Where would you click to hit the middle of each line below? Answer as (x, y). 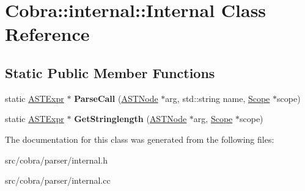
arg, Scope (213, 119)
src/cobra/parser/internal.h (56, 160)
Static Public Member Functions (110, 72)
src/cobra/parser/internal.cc (58, 180)
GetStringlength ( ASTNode (130, 119)
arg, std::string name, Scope (218, 98)
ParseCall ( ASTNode (116, 98)
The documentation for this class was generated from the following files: (140, 139)
